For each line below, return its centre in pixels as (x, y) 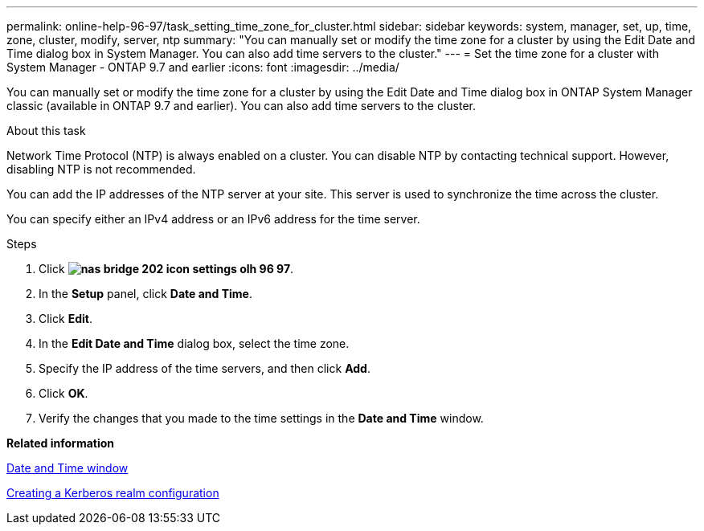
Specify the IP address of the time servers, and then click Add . (205, 368)
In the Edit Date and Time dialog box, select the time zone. (194, 343)
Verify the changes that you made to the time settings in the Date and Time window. (261, 418)
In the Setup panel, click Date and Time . (145, 294)
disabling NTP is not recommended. (101, 169)
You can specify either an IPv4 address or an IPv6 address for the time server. (213, 219)
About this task (46, 131)
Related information (61, 443)
